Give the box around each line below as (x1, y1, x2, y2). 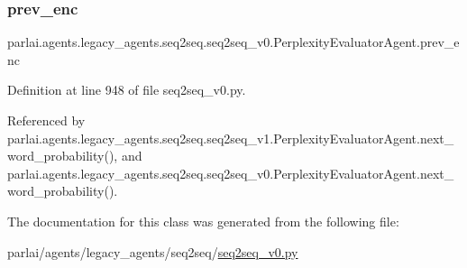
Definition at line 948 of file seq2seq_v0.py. (7, 80, 246, 99)
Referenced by (7, 111, 86, 129)
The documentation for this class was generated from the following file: (7, 211, 399, 230)
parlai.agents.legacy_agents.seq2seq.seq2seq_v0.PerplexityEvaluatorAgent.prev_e (7, 32, 460, 51)
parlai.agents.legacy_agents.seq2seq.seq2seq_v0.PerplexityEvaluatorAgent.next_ (7, 163, 454, 182)
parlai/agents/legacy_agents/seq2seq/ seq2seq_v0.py (7, 242, 298, 261)
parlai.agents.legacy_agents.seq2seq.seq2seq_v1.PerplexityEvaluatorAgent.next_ (7, 128, 454, 147)
